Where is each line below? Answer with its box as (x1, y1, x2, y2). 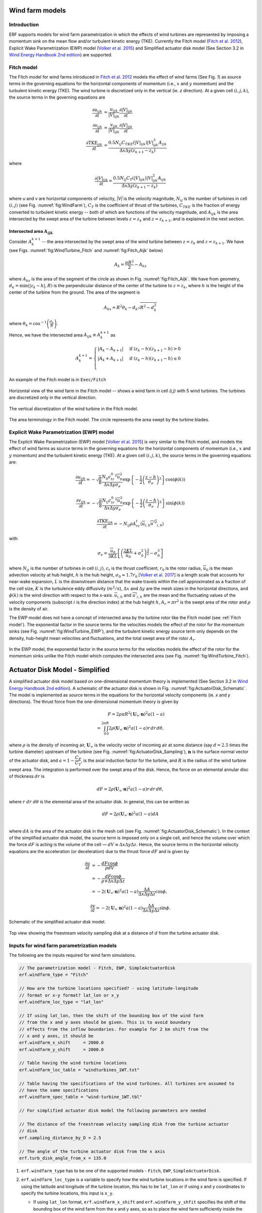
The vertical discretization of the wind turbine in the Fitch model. (9, 406, 138, 411)
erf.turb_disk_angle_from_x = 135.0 (19, 1155, 107, 1161)
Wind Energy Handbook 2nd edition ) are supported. (9, 51, 113, 58)
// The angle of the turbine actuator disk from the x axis (19, 1148, 165, 1154)
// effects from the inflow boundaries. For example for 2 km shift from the (19, 1026, 209, 1032)
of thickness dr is (9, 773, 45, 779)
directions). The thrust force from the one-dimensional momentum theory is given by (9, 699, 179, 705)
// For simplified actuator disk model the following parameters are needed (19, 1108, 206, 1114)
